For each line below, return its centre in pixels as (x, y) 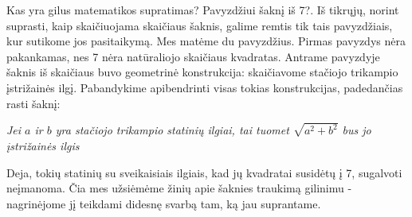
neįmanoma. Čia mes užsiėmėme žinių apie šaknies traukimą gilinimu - (179, 188)
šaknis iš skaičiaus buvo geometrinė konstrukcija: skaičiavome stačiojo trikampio (202, 72)
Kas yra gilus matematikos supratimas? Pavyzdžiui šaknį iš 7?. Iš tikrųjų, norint (203, 10)
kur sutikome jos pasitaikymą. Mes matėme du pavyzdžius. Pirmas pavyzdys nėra (206, 41)
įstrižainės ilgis (43, 146)
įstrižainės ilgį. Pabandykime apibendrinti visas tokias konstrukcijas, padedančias (205, 87)
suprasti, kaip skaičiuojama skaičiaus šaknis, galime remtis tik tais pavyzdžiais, (200, 25)
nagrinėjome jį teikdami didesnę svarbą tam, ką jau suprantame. (164, 203)
